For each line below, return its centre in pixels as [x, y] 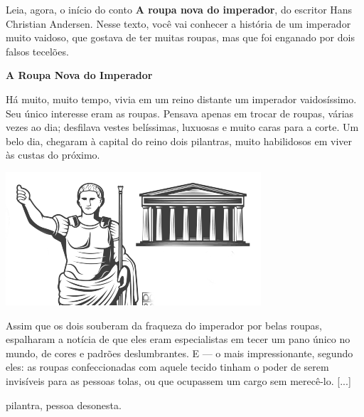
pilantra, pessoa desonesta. [64, 405]
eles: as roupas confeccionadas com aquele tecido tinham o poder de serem [167, 367]
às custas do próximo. [53, 155]
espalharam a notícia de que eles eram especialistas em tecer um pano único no [178, 339]
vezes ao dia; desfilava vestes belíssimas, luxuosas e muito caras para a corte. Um [182, 127]
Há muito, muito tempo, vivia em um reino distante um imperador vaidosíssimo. [181, 99]
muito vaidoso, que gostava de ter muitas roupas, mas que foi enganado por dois [180, 37]
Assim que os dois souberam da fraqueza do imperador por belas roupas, [164, 325]
